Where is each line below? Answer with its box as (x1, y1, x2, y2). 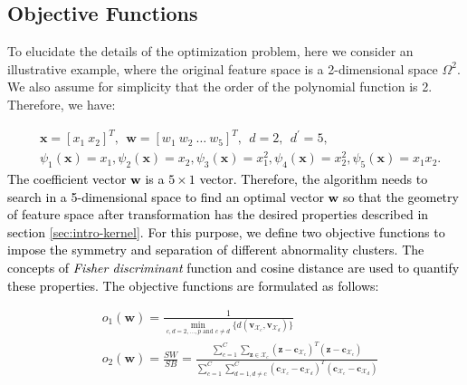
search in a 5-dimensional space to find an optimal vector (7, 187, 324, 206)
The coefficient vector (7, 169, 127, 188)
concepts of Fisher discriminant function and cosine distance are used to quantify (7, 257, 460, 276)
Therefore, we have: (7, 94, 116, 113)
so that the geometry (342, 187, 459, 206)
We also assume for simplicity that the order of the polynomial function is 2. (7, 77, 433, 96)
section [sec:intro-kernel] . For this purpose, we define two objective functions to (7, 222, 445, 241)
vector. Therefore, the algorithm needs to (199, 169, 428, 188)
